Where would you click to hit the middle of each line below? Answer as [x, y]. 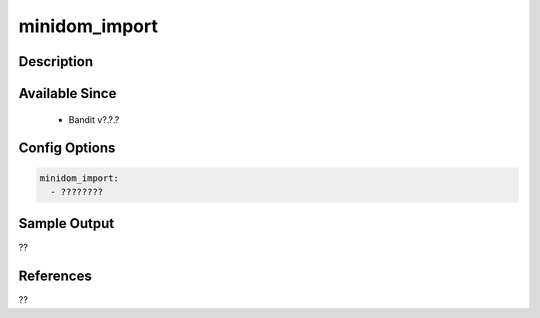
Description [56, 61]
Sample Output [66, 223]
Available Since [67, 93]
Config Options [67, 148]
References [55, 276]
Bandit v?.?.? [94, 119]
